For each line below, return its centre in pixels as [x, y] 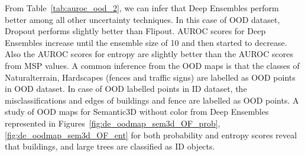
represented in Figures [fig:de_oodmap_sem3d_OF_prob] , [113, 123]
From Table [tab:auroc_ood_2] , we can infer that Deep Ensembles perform [142, 8]
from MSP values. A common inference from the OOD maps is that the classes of [152, 65]
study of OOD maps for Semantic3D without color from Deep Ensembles [137, 112]
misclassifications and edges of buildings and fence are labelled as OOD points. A [152, 100]
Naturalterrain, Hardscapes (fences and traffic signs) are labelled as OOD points [150, 77]
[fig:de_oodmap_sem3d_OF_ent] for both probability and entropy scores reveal [151, 135]
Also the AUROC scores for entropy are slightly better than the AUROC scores [149, 54]
